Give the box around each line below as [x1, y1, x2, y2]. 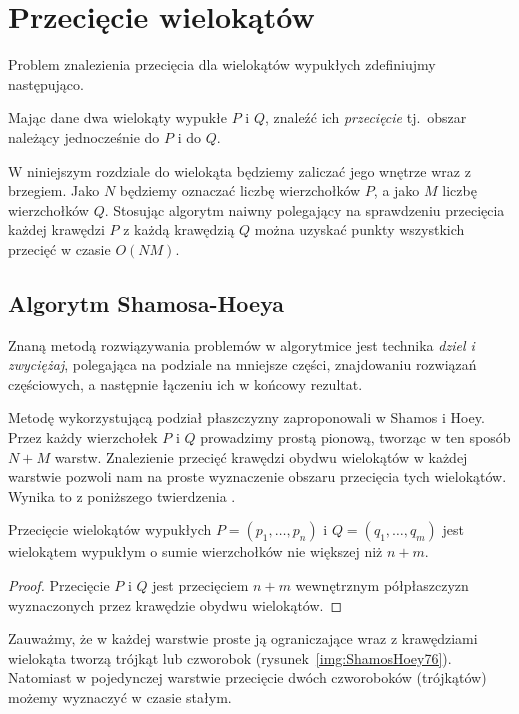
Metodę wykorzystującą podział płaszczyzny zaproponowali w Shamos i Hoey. [8, 407, 485, 428]
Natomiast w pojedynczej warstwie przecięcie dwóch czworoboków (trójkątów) [8, 667, 487, 688]
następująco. [8, 73, 84, 94]
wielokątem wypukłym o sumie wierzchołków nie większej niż [8, 541, 383, 562]
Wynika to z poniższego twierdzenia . [8, 485, 236, 506]
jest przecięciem [152, 575, 249, 596]
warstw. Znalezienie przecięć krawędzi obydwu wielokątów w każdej [54, 446, 468, 467]
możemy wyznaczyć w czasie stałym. [8, 686, 232, 707]
